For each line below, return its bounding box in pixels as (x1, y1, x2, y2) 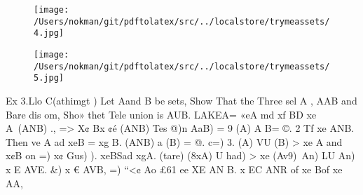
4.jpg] (34, 28, 64, 39)
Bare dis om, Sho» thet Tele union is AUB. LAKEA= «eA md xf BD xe (6, 107, 317, 121)
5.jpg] (34, 73, 64, 83)
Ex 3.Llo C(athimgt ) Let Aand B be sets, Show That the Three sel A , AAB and (6, 93, 357, 107)
